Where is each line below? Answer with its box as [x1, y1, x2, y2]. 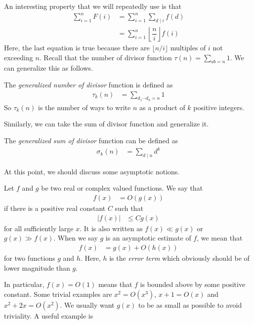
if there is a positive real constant [4, 203, 106, 213]
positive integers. [193, 102, 245, 112]
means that [98, 279, 132, 289]
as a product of [139, 102, 185, 112]
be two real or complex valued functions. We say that [41, 183, 203, 193]
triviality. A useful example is [4, 310, 93, 321]
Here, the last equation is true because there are [4, 42, 150, 52]
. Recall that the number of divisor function [39, 52, 172, 62]
